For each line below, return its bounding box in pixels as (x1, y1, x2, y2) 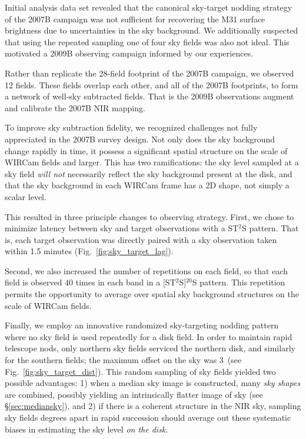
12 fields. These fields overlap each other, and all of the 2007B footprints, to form (5, 78, 298, 91)
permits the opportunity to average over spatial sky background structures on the (5, 288, 300, 300)
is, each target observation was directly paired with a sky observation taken (5, 233, 277, 245)
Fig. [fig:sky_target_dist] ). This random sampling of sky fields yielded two (5, 365, 276, 377)
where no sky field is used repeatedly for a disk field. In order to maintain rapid (5, 330, 292, 342)
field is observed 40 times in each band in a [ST (5, 276, 176, 288)
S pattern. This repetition (192, 276, 285, 288)
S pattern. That (242, 222, 299, 234)
